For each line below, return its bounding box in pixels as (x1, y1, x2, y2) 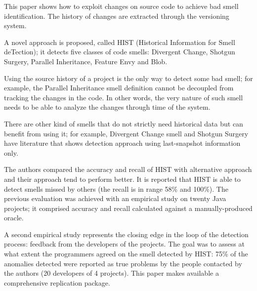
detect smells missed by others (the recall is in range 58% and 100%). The (4, 183, 228, 194)
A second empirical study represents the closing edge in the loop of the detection (4, 229, 249, 239)
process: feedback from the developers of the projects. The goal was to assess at (4, 239, 245, 249)
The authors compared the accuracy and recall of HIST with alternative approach (4, 164, 252, 174)
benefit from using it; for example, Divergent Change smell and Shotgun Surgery (4, 128, 249, 138)
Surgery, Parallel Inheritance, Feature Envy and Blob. (4, 56, 168, 66)
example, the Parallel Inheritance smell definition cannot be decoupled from (4, 83, 234, 93)
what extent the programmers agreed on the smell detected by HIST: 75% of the (4, 249, 248, 259)
